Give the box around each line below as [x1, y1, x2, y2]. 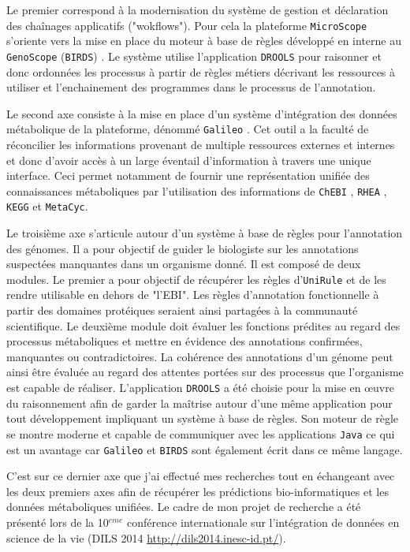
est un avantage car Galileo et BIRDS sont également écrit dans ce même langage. [6, 441, 403, 457]
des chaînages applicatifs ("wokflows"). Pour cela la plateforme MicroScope [6, 17, 367, 33]
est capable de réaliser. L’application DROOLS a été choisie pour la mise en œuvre [6, 379, 394, 396]
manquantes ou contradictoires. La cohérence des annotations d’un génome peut [6, 348, 393, 364]
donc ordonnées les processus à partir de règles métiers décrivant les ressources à [6, 63, 396, 80]
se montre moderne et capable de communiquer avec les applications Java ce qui [6, 425, 395, 442]
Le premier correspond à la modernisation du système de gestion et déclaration [6, 2, 389, 17]
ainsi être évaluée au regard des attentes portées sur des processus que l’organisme [6, 364, 404, 380]
